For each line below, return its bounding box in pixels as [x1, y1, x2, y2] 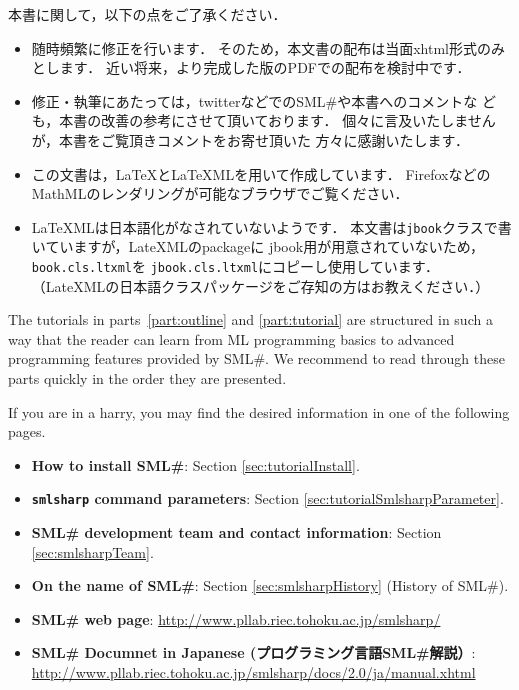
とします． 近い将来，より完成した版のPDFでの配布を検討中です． [31, 57, 471, 78]
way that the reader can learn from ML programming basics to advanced [8, 328, 455, 349]
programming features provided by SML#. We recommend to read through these [8, 348, 505, 369]
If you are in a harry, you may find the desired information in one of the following [8, 401, 510, 422]
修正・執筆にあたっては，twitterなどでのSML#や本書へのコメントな [31, 90, 478, 111]
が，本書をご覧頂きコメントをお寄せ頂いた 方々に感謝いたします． [31, 129, 470, 150]
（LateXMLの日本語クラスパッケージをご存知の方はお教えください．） [31, 275, 490, 296]
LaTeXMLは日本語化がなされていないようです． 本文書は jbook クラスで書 [31, 216, 512, 237]
